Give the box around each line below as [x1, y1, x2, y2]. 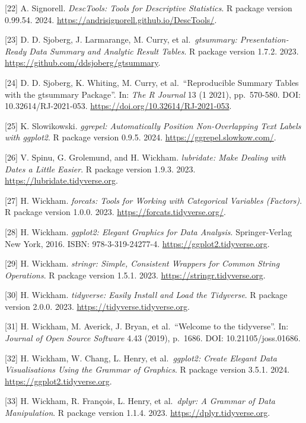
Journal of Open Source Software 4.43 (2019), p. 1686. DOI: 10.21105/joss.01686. [5, 332, 301, 344]
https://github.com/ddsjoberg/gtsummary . [5, 56, 161, 69]
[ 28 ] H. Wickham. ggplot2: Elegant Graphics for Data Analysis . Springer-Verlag [5, 225, 292, 238]
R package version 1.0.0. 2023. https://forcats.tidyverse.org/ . [5, 206, 226, 218]
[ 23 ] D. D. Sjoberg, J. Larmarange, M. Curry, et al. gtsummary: [5, 33, 237, 46]
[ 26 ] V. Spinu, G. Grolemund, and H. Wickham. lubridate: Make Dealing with [5, 150, 286, 163]
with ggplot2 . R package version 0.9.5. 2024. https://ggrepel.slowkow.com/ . [5, 131, 276, 143]
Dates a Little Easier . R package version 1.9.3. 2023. [5, 162, 196, 175]
